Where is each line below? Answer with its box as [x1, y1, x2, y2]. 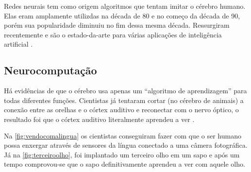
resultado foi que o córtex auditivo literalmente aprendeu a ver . [4, 114, 195, 124]
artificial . [4, 39, 33, 49]
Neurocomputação [4, 63, 97, 78]
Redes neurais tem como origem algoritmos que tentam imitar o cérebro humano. [4, 1, 246, 11]
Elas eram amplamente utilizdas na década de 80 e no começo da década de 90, [4, 10, 240, 20]
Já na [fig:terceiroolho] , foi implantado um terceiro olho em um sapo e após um [4, 149, 240, 159]
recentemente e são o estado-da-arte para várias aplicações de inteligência [4, 29, 222, 39]
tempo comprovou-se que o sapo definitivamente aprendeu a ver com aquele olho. [4, 159, 245, 169]
